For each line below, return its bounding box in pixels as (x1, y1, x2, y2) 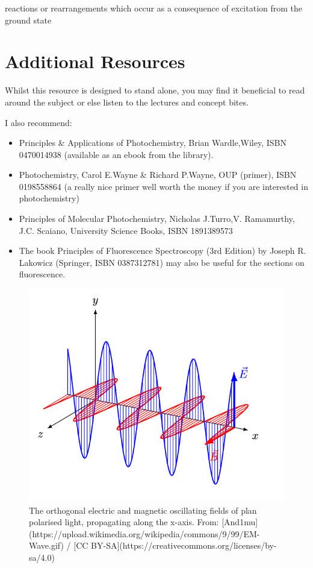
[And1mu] (222, 516, 258, 528)
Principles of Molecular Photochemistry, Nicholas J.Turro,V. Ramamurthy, (19, 212, 295, 225)
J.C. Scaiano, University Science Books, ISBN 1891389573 (19, 224, 233, 236)
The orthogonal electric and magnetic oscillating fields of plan (29, 503, 257, 516)
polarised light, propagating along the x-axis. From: (29, 516, 219, 528)
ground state (5, 13, 52, 26)
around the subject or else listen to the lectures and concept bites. (5, 95, 249, 108)
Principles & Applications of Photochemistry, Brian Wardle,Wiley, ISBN (19, 136, 287, 149)
